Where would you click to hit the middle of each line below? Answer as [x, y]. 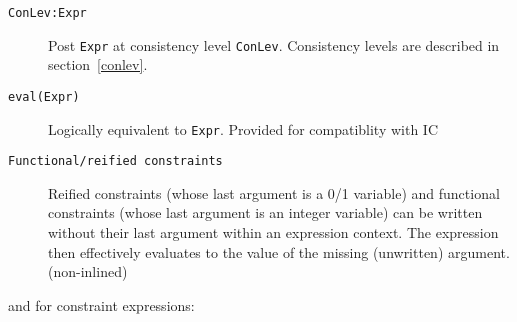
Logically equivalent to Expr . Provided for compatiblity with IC [243, 128]
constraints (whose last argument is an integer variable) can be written [265, 212]
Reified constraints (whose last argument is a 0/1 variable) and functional [274, 192]
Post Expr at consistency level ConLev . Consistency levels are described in [274, 44]
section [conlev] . [98, 64]
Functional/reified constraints [115, 161]
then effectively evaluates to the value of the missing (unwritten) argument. [279, 251]
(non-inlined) [88, 271]
